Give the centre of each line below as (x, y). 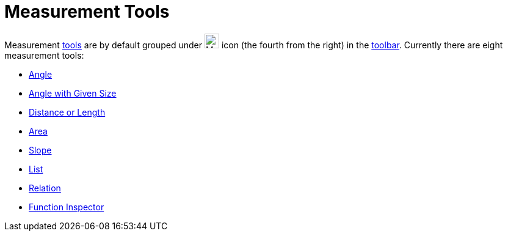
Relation (45, 188)
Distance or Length (67, 112)
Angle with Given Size (73, 93)
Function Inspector (67, 207)
